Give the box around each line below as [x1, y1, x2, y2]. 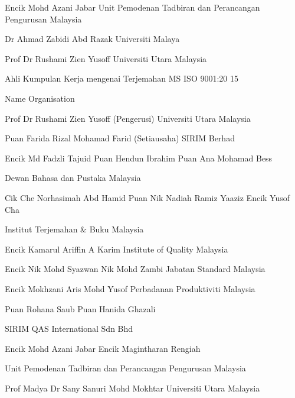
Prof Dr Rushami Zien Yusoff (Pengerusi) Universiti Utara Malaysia [5, 112, 251, 124]
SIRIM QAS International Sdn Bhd [5, 322, 133, 335]
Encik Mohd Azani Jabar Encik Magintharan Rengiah [5, 342, 201, 354]
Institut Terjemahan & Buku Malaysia [5, 223, 144, 235]
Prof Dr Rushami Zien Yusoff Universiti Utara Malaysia [5, 52, 207, 64]
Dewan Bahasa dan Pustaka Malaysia [5, 172, 141, 184]
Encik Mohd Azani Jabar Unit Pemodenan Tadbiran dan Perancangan [5, 1, 260, 13]
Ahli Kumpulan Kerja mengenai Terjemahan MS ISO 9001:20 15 [5, 72, 239, 85]
